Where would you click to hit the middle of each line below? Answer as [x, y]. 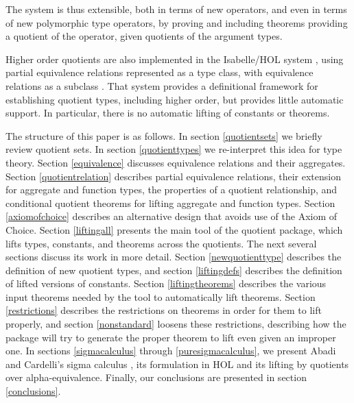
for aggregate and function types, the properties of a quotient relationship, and [172, 190]
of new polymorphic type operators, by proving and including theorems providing [177, 22]
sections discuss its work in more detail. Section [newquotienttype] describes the [174, 257]
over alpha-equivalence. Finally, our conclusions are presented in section [156, 377]
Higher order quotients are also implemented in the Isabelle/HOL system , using [175, 59]
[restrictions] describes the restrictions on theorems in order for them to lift [164, 310]
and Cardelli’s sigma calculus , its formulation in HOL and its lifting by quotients [177, 364]
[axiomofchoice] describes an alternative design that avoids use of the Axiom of [172, 216]
